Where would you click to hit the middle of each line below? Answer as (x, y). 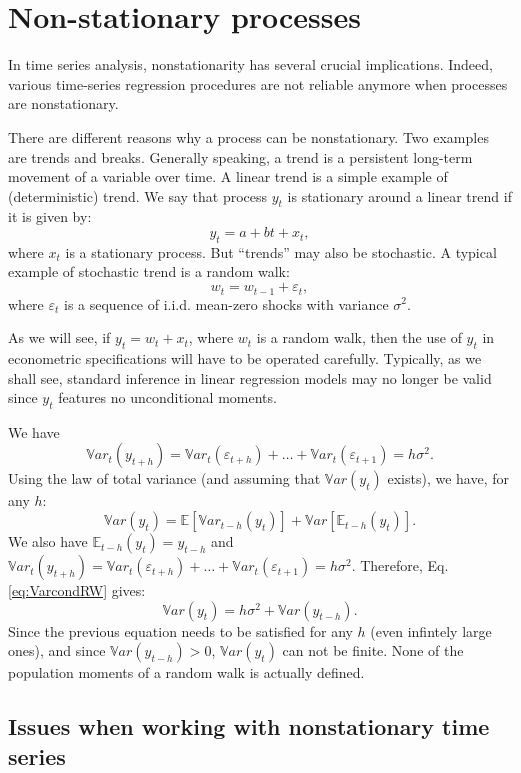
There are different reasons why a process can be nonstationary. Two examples (248, 136)
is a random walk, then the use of (359, 337)
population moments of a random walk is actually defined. (186, 672)
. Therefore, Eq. (400, 565)
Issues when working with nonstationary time (249, 726)
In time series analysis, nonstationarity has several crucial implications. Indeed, (250, 64)
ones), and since (57, 650)
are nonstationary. (63, 103)
